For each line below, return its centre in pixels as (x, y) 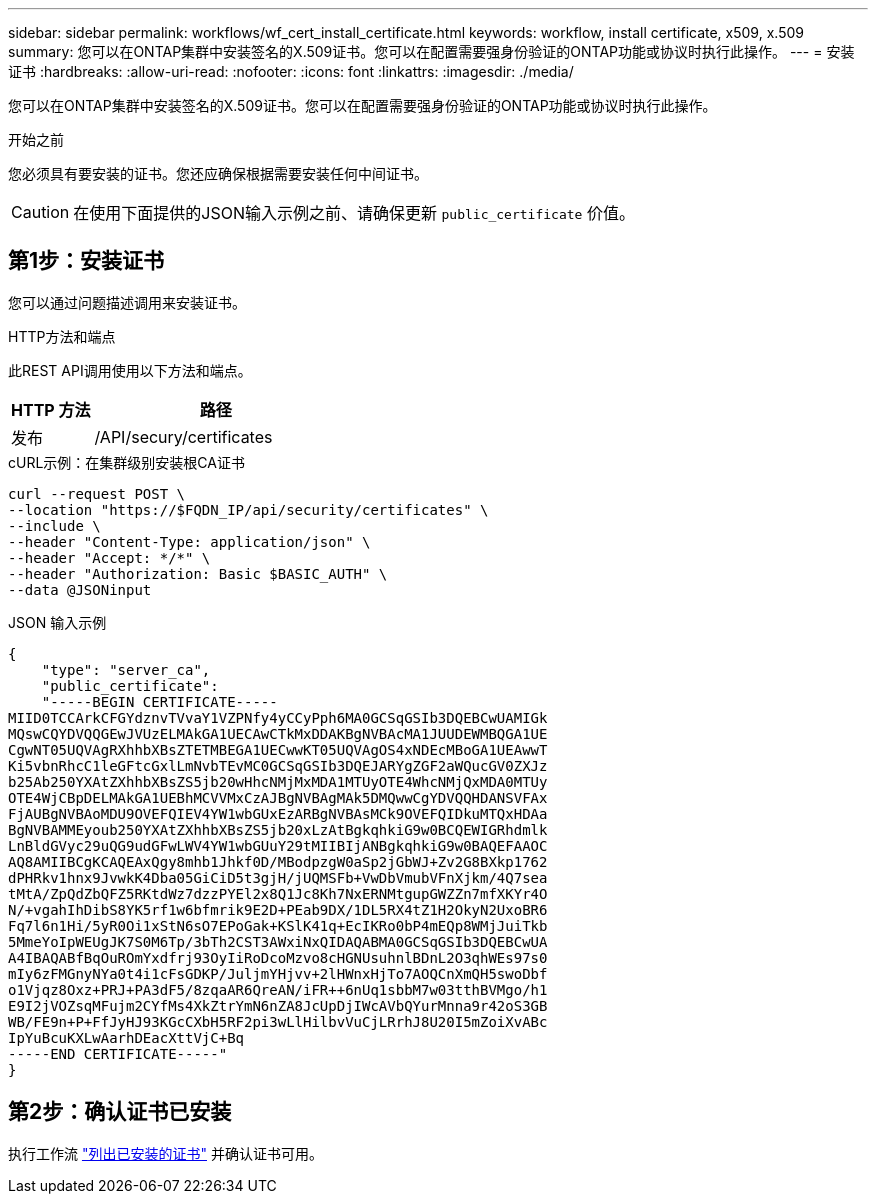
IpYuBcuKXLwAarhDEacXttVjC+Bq (126, 1037)
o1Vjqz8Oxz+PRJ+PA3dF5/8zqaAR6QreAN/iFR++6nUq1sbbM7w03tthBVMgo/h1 (278, 989)
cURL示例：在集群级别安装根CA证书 (126, 462)
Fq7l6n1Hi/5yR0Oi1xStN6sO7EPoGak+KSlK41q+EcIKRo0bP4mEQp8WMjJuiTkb (278, 925)
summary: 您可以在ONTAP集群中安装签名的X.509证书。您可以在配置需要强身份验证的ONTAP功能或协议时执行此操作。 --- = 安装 (431, 51)
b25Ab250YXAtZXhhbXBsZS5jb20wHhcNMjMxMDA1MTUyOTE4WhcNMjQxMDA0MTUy (278, 781)
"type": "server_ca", (126, 669)
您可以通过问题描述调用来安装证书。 (127, 302)
